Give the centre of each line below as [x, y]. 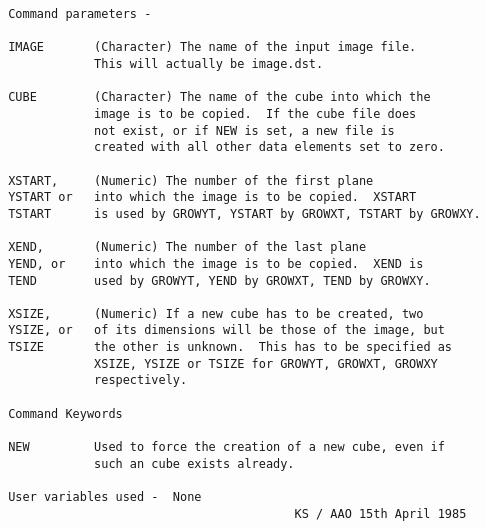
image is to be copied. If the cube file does [255, 113]
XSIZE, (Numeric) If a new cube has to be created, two [216, 313]
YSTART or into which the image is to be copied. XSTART [212, 197]
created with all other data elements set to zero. [269, 147]
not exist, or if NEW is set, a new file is [244, 130]
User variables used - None [105, 497]
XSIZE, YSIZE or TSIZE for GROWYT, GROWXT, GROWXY [266, 363]
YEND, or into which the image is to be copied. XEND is [216, 263]
